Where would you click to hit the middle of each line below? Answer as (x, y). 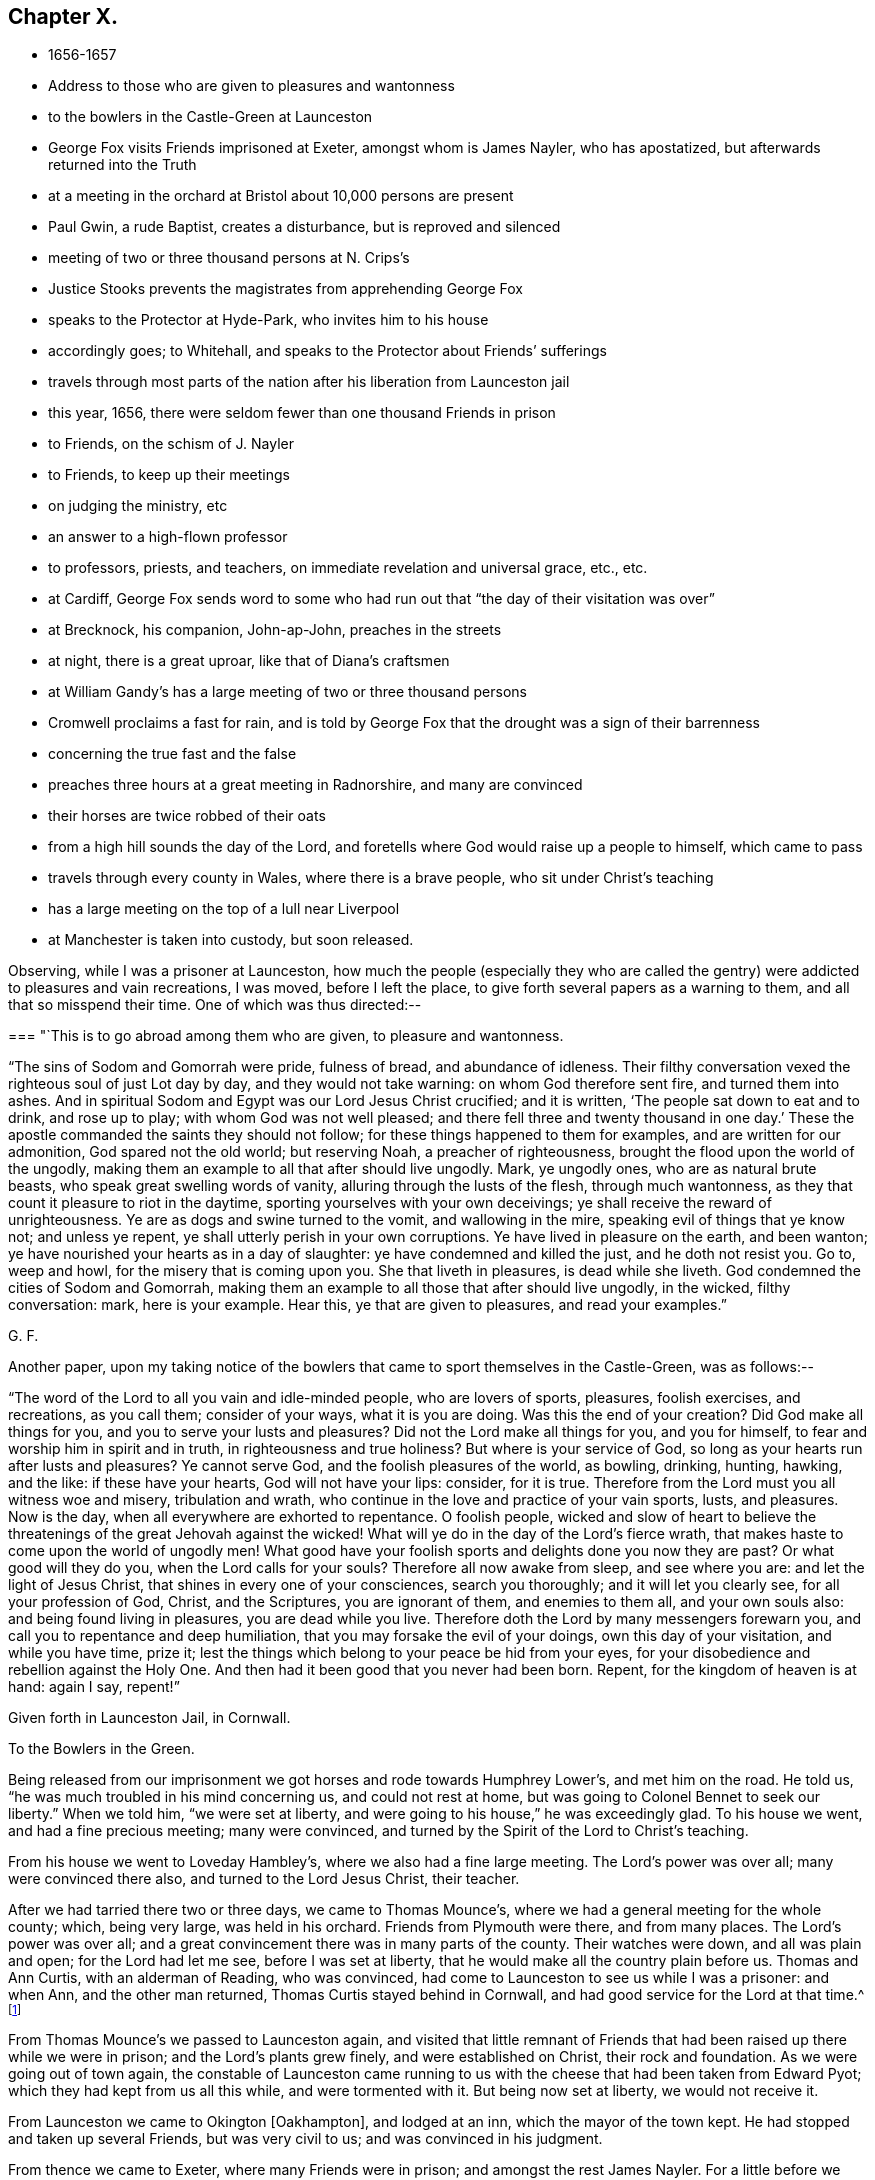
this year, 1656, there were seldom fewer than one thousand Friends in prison (302, 413)
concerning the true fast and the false (172, 754)
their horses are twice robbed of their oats (187, 816)
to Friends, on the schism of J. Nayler (171, 444)
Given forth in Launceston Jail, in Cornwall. (149, 1718)
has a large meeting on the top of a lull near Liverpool (224, 909)
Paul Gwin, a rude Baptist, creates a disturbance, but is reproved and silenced (304, 227)
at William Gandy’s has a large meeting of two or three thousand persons (287, 692)
